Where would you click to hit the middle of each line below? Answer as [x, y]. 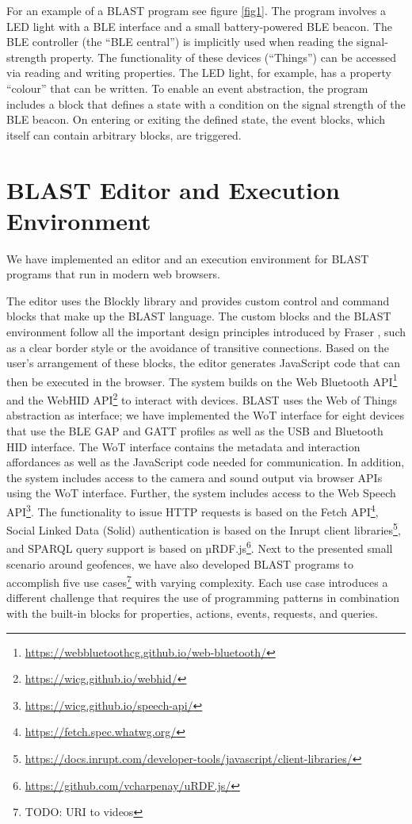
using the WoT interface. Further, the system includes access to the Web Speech [201, 493]
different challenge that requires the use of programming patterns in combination [203, 598]
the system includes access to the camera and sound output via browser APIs [195, 477]
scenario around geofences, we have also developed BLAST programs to [180, 563]
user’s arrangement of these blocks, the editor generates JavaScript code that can [203, 363]
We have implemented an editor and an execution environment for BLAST [188, 258]
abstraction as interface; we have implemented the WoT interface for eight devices [205, 415]
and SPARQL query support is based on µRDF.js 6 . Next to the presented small [200, 547]
